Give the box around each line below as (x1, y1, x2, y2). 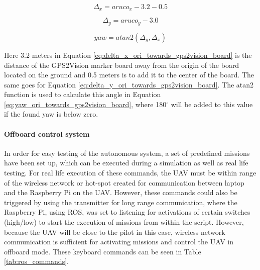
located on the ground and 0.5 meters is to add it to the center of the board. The (4, 69, 254, 80)
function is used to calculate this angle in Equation (4, 89, 161, 100)
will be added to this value (171, 99, 253, 109)
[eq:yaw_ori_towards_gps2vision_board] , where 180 (4, 99, 167, 109)
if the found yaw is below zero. (4, 109, 98, 119)
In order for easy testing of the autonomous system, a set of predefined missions (4, 147, 250, 158)
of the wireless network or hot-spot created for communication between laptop (4, 177, 244, 188)
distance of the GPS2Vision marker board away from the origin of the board (4, 59, 239, 70)
